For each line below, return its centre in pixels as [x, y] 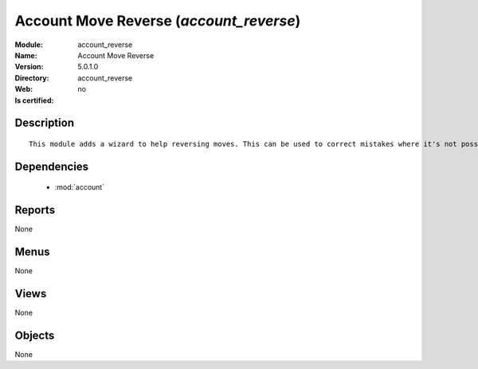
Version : [29, 67]
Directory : [32, 78]
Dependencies [52, 166]
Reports [35, 210]
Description [45, 123]
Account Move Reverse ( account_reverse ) [158, 21]
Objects [35, 335]
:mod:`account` [80, 187]
